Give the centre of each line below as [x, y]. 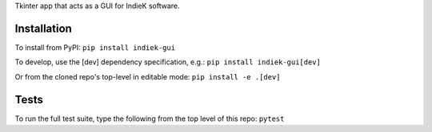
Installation [43, 28]
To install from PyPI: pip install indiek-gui [95, 47]
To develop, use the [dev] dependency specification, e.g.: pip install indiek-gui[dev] [168, 62]
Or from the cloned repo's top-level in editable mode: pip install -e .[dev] [148, 76]
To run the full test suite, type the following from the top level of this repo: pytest [150, 118]
